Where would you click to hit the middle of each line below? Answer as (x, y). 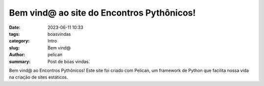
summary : (20, 62)
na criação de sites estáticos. (39, 77)
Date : (15, 27)
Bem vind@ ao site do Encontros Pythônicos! (102, 13)
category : (19, 41)
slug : (14, 48)
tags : (14, 34)
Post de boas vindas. (69, 62)
